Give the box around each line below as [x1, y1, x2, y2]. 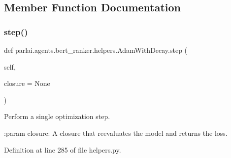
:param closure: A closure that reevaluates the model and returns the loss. [4, 127, 228, 138]
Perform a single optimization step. [4, 111, 110, 121]
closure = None [4, 78, 50, 88]
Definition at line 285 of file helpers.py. [4, 144, 121, 155]
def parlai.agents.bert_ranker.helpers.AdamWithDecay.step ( [4, 45, 188, 55]
